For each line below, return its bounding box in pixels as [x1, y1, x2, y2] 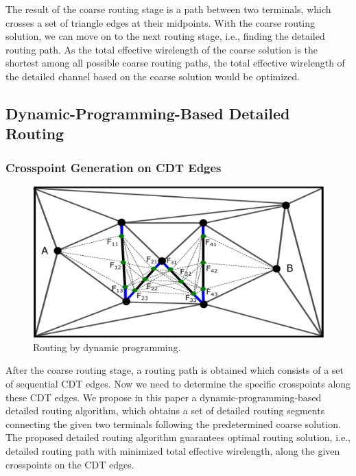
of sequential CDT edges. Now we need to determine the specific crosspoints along [5, 377, 351, 391]
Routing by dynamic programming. [33, 340, 181, 354]
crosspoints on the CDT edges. [5, 457, 134, 471]
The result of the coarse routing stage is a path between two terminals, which [5, 2, 331, 16]
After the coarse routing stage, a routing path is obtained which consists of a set [5, 363, 344, 377]
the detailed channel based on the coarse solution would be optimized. [5, 69, 300, 83]
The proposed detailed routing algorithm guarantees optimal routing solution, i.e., [5, 430, 351, 444]
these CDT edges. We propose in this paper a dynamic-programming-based [5, 390, 322, 404]
